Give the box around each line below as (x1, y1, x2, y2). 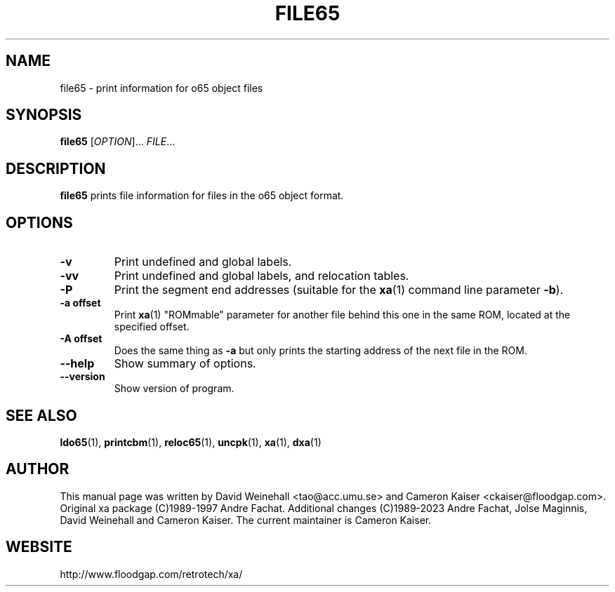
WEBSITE (6, 538, 72, 556)
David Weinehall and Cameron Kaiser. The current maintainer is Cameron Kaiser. (60, 513, 432, 526)
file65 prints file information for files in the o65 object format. (60, 189, 344, 202)
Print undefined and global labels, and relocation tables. (114, 269, 409, 283)
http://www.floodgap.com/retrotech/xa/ (60, 567, 243, 580)
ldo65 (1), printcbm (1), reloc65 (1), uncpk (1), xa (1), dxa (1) (60, 436, 322, 448)
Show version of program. (114, 382, 234, 395)
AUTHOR (6, 460, 70, 478)
